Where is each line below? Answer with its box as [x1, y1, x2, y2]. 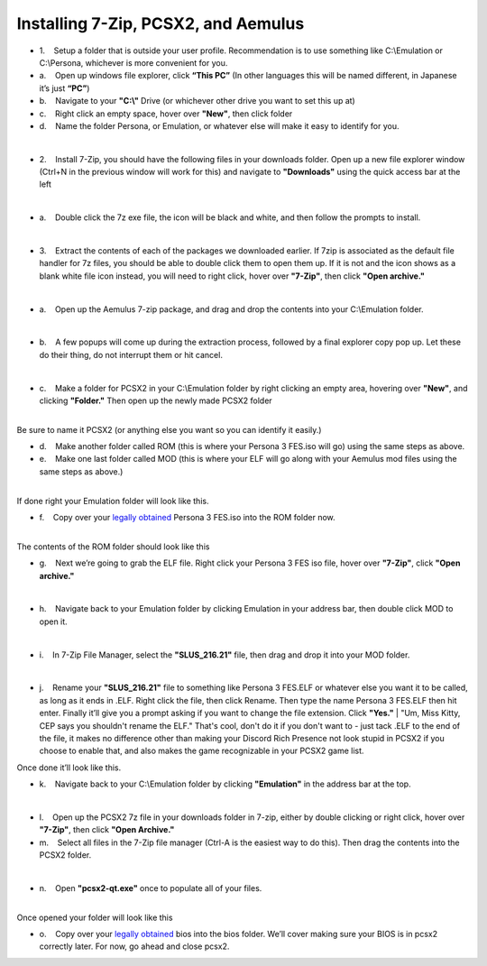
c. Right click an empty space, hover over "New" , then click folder [39, 108, 293, 119]
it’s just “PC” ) [39, 82, 90, 94]
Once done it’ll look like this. [16, 762, 122, 773]
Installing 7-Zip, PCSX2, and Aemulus [16, 14, 305, 33]
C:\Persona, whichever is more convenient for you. [39, 57, 228, 68]
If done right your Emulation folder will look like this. [16, 495, 209, 506]
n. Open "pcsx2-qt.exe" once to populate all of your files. [39, 882, 262, 893]
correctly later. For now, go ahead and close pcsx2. [39, 941, 230, 952]
